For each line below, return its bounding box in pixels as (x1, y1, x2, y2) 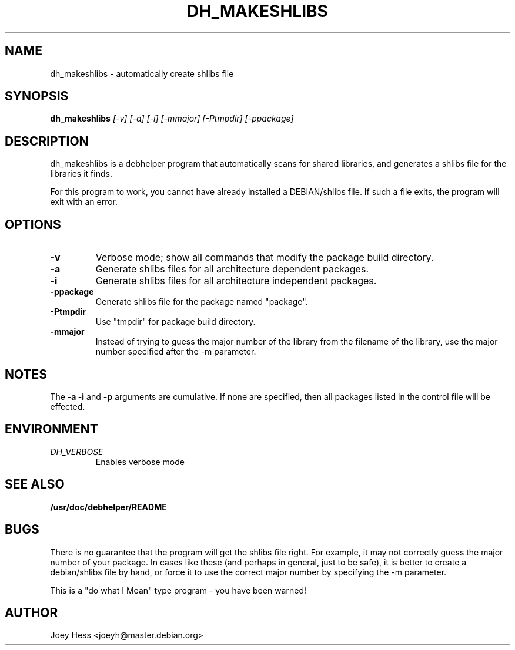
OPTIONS (5, 217, 61, 232)
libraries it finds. (50, 169, 112, 179)
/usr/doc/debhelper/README (50, 501, 167, 512)
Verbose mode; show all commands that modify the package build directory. (95, 251, 434, 264)
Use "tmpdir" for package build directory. (95, 316, 256, 327)
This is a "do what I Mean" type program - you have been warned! (50, 585, 306, 595)
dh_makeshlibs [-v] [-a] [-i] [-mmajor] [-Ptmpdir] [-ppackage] (50, 113, 294, 124)
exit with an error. (50, 197, 118, 207)
